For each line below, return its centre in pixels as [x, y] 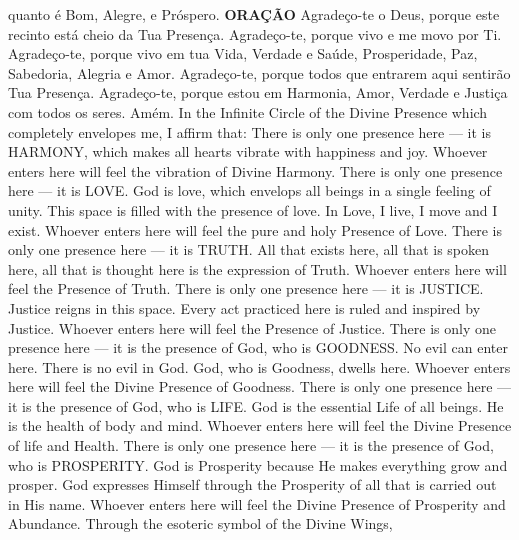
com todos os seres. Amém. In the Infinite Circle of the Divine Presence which [248, 111]
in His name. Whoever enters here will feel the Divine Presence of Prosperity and [257, 503]
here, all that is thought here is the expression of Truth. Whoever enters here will [257, 268]
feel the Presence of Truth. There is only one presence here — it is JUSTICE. [246, 288]
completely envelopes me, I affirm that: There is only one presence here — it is [249, 131]
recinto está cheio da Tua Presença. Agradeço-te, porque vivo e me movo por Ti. [255, 33]
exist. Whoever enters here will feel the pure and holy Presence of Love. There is [255, 229]
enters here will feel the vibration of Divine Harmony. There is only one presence [255, 170]
